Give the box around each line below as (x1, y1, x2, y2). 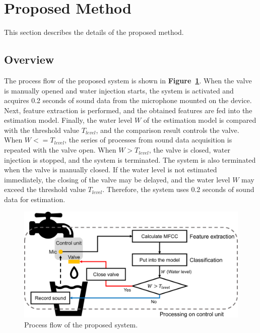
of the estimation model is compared (143, 115, 256, 125)
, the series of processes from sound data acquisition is (64, 134, 232, 145)
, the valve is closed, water (149, 145, 230, 155)
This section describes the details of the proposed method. (4, 27, 184, 37)
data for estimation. (4, 194, 66, 205)
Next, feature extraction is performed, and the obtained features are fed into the (4, 105, 252, 115)
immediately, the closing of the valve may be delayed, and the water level (4, 174, 230, 184)
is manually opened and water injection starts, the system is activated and (4, 85, 234, 96)
